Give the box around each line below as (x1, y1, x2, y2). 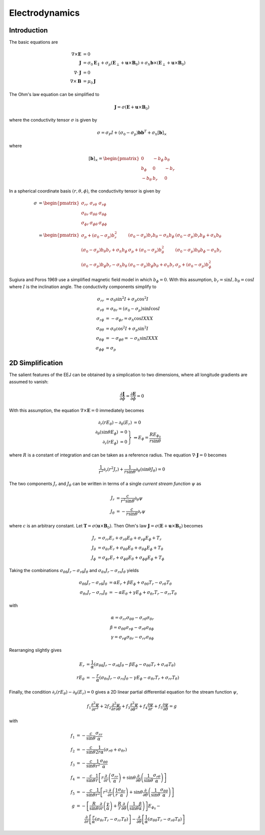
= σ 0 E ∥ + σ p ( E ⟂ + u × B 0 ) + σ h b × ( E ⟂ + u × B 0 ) (82, 60, 186, 67)
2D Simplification (9, 359, 63, 367)
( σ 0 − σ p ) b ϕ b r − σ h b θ (81, 261, 128, 268)
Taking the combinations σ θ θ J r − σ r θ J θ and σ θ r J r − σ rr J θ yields (9, 568, 139, 575)
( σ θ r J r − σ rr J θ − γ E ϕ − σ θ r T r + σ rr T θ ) (99, 674, 179, 681)
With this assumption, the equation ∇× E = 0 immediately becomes (9, 407, 144, 413)
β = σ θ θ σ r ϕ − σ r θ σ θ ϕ (109, 624, 154, 631)
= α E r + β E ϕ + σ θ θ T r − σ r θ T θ (108, 580, 172, 587)
